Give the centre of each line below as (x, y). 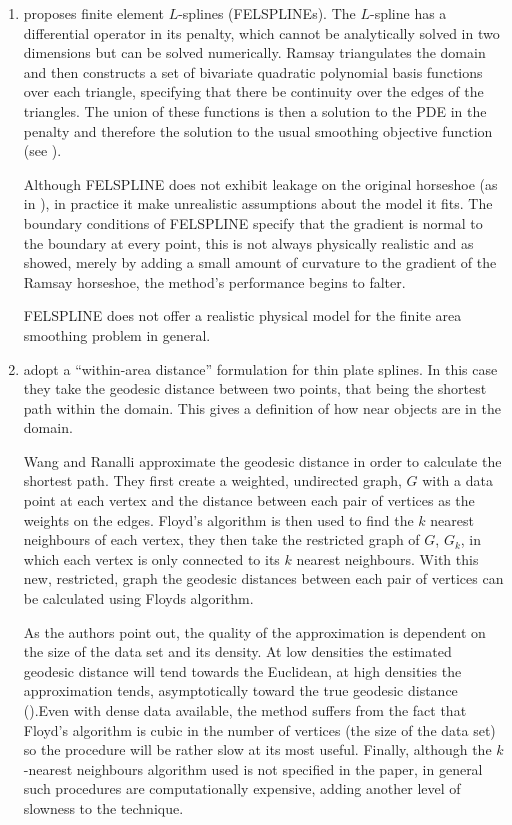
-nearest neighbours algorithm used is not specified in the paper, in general (253, 768)
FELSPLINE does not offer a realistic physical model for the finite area (242, 315)
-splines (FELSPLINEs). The (267, 13)
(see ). (42, 150)
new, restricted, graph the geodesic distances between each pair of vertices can (263, 578)
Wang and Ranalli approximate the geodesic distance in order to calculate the (262, 460)
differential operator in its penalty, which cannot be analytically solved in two (261, 32)
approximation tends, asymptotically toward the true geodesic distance (240, 690)
